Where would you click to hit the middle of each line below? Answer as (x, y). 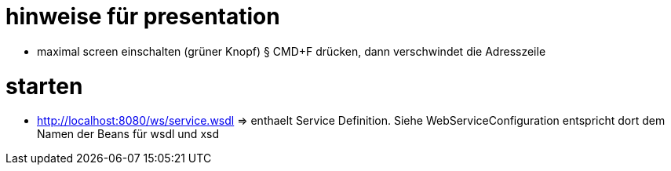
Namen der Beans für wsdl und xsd (128, 134)
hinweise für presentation (143, 16)
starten (44, 86)
